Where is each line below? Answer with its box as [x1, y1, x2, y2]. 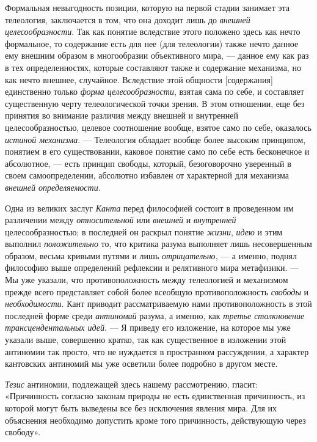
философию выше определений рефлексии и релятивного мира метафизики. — [5, 261, 299, 274]
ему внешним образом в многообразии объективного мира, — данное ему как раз [5, 49, 309, 62]
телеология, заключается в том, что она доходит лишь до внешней [5, 13, 250, 26]
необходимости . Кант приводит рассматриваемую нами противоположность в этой [5, 297, 312, 310]
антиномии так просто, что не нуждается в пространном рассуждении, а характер [5, 345, 309, 358]
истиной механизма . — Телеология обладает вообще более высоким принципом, [5, 133, 306, 145]
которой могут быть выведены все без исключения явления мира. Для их [5, 402, 277, 414]
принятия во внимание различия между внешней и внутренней [5, 109, 239, 122]
